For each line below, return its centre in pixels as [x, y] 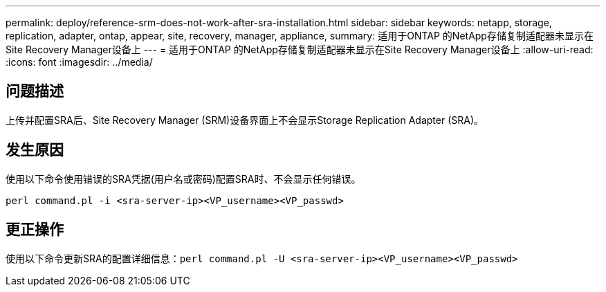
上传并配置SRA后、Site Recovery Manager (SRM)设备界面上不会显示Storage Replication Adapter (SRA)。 [245, 120]
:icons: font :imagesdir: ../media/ [79, 62]
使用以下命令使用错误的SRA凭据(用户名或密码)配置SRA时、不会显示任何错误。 [183, 179]
